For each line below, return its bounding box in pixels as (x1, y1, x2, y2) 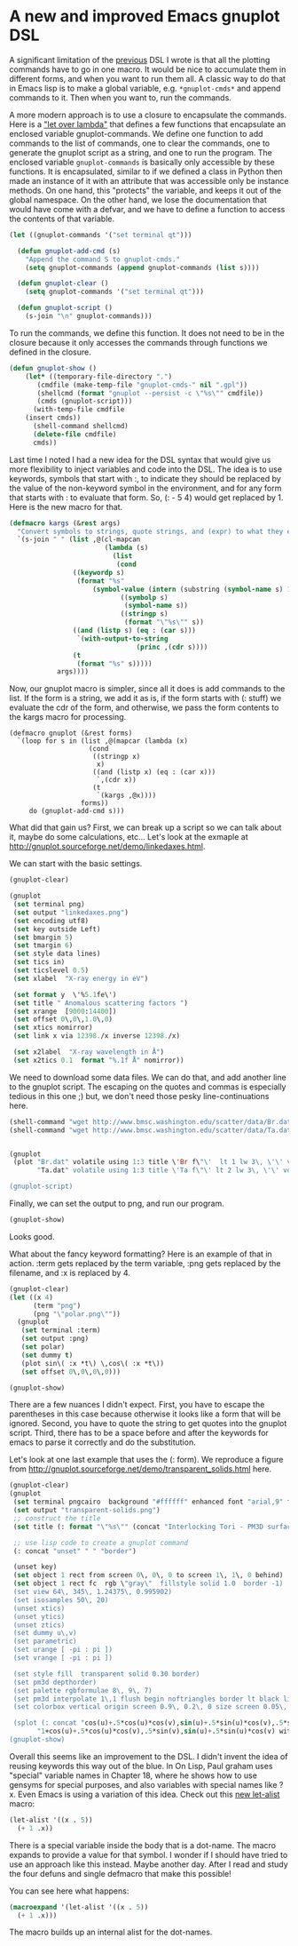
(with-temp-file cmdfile (32, 405, 125, 414)
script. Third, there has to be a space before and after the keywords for (9, 1428, 269, 1439)
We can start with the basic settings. (9, 858, 143, 869)
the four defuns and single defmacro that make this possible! (9, 1868, 232, 1878)
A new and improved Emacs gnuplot (9, 6, 280, 27)
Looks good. (9, 1231, 55, 1241)
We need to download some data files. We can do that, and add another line (9, 1072, 286, 1082)
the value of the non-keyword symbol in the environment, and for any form (9, 483, 282, 493)
